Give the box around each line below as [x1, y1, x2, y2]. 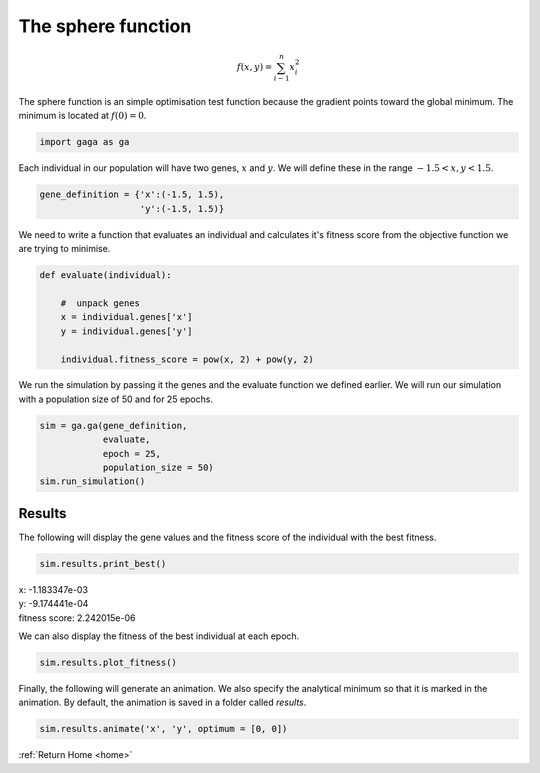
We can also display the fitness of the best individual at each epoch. [18, 630, 300, 642]
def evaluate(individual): [39, 270, 172, 281]
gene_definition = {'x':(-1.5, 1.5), [39, 189, 225, 200]
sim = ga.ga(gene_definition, [39, 420, 188, 431]
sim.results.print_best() [39, 558, 167, 569]
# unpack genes [60, 297, 140, 309]
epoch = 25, [102, 448, 162, 459]
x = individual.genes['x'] [60, 311, 194, 323]
